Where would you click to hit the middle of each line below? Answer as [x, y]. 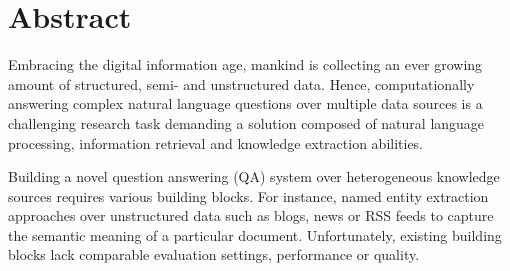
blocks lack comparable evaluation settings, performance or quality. [214, 254]
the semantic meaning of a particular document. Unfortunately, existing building [255, 234]
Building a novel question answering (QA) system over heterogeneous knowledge [254, 176]
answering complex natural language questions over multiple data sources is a [245, 103]
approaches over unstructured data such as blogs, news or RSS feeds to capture [251, 215]
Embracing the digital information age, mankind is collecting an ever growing [245, 64]
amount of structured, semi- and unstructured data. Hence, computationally [241, 83]
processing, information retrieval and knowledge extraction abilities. [216, 142]
